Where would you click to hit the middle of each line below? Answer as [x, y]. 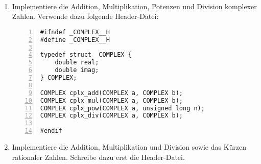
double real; [77, 63]
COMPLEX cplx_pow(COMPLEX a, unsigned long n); [122, 108]
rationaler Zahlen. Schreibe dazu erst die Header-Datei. [98, 157]
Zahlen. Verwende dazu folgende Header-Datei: [85, 16]
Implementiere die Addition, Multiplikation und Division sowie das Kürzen [129, 147]
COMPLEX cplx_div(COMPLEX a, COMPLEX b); [111, 116]
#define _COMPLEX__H [75, 40]
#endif [51, 131]
